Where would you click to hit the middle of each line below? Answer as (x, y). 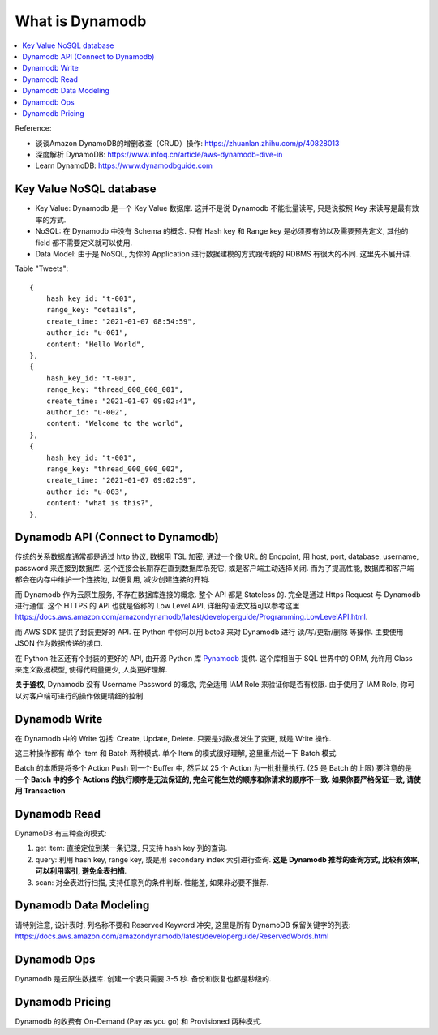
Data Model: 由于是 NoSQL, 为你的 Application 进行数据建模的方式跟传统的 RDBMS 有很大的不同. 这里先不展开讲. (223, 253)
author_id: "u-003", (87, 492)
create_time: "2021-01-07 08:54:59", (121, 321)
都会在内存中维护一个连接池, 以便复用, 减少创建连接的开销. (112, 579)
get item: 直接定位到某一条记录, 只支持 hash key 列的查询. (131, 848)
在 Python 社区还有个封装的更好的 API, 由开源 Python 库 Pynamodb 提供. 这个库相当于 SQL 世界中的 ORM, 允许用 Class (214, 658)
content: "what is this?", (100, 503)
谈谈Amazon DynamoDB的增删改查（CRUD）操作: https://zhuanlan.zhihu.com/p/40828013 (187, 143)
